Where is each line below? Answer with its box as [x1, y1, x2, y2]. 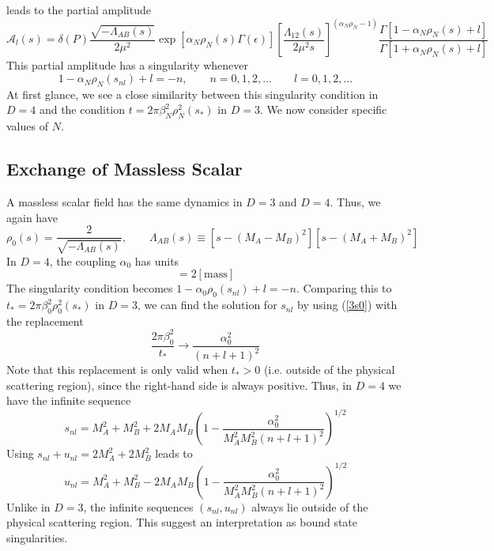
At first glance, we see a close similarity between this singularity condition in [6, 85, 379, 102]
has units [134, 252, 179, 269]
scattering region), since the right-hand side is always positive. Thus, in [6, 376, 352, 393]
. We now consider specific [259, 101, 387, 118]
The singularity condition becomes [6, 280, 173, 296]
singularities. [6, 529, 68, 545]
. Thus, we [330, 194, 381, 210]
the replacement [6, 312, 84, 329]
